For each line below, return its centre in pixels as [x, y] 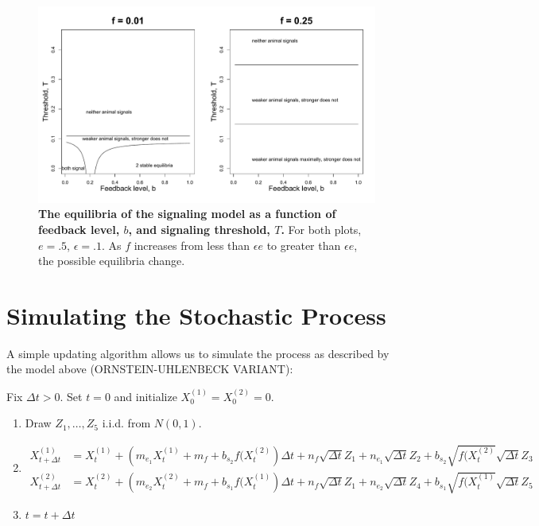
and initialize [145, 396]
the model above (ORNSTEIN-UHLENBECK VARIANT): [150, 369]
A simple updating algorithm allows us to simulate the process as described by [198, 353]
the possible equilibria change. [112, 261]
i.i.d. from [126, 423]
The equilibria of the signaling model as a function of [187, 214]
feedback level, [79, 229]
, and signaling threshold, [199, 229]
